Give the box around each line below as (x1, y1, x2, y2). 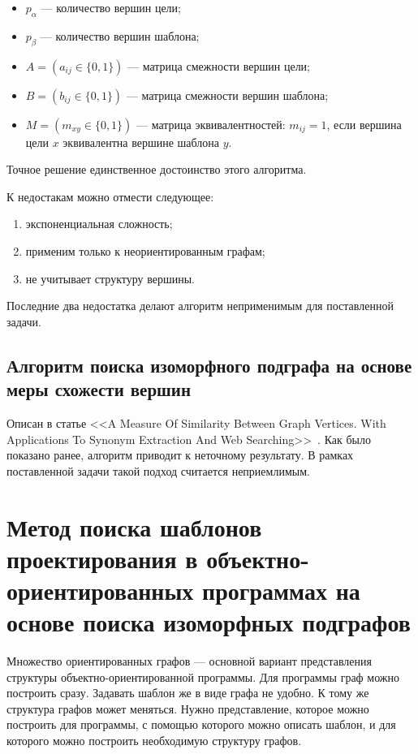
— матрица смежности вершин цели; (127, 57, 310, 74)
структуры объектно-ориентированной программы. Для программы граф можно (6, 668, 400, 685)
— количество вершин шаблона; (40, 27, 200, 44)
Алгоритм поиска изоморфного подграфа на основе (6, 352, 412, 377)
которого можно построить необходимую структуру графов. (6, 731, 302, 748)
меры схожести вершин (6, 377, 192, 402)
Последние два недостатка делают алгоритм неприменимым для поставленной (6, 297, 394, 314)
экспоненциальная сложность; (25, 215, 173, 232)
